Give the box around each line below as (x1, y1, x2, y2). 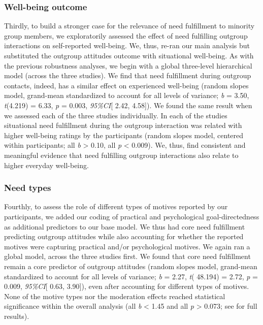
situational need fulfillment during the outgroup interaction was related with (4, 120, 242, 131)
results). (4, 310, 29, 321)
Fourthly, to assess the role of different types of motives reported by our (4, 201, 228, 212)
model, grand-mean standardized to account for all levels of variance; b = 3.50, (4, 90, 249, 101)
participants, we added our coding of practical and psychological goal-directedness (4, 211, 259, 221)
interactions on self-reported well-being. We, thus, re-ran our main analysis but (4, 40, 250, 51)
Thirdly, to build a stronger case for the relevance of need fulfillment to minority (4, 20, 255, 31)
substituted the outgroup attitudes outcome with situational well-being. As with (4, 50, 254, 60)
